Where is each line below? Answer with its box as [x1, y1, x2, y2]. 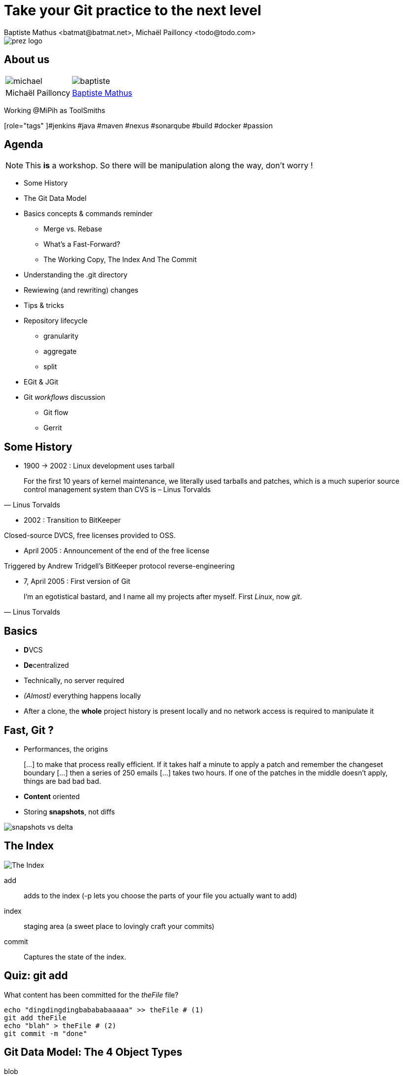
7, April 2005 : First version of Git [24, 577, 131, 586]
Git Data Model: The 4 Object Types [4, 1046, 183, 1059]
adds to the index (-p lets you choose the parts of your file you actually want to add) [24, 891, 297, 900]
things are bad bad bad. [24, 776, 101, 785]
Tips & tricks [24, 301, 64, 310]
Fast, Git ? [4, 724, 54, 736]
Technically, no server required [24, 676, 124, 685]
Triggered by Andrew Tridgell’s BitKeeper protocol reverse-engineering [4, 562, 235, 571]
